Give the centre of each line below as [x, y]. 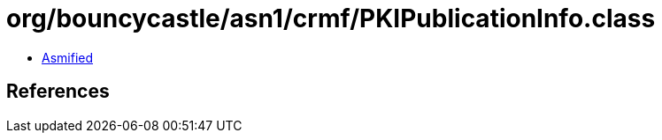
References [58, 92]
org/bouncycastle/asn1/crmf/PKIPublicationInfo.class [331, 18]
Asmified [68, 57]
